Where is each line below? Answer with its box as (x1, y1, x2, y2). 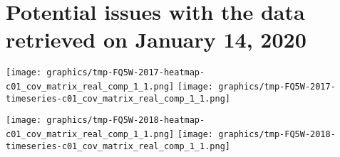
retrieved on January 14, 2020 (6, 25, 306, 54)
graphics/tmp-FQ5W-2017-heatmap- (46, 67, 205, 78)
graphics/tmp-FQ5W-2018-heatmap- (46, 115, 205, 126)
